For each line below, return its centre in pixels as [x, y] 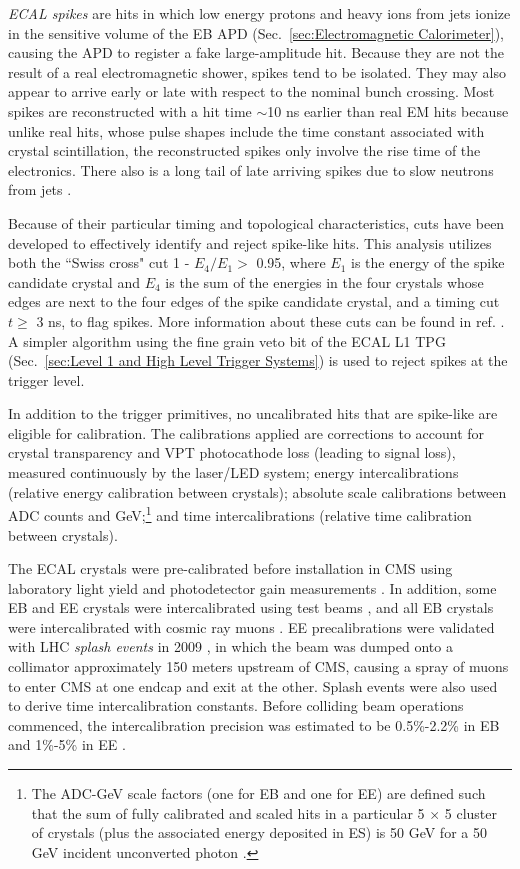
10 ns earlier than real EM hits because [388, 110]
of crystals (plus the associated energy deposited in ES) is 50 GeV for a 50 [259, 832]
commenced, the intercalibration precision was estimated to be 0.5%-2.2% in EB [254, 724]
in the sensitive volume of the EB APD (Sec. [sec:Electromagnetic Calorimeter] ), [256, 32]
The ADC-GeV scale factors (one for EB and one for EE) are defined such [258, 793]
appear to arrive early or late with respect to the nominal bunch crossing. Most [251, 91]
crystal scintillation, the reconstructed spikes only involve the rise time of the [244, 150]
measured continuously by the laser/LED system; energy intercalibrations [233, 472]
